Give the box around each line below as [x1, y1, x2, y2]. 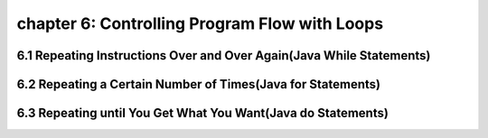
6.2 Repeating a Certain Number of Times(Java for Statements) [16, 77, 381, 92]
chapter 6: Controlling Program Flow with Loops [16, 14, 384, 33]
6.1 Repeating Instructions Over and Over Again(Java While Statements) [16, 48, 431, 63]
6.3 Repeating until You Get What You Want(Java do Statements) [16, 106, 389, 121]
